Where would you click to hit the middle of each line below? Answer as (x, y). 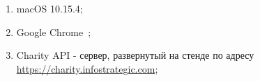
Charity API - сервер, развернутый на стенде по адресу (135, 55)
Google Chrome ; (54, 31)
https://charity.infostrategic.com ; (87, 68)
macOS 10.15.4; (49, 8)
